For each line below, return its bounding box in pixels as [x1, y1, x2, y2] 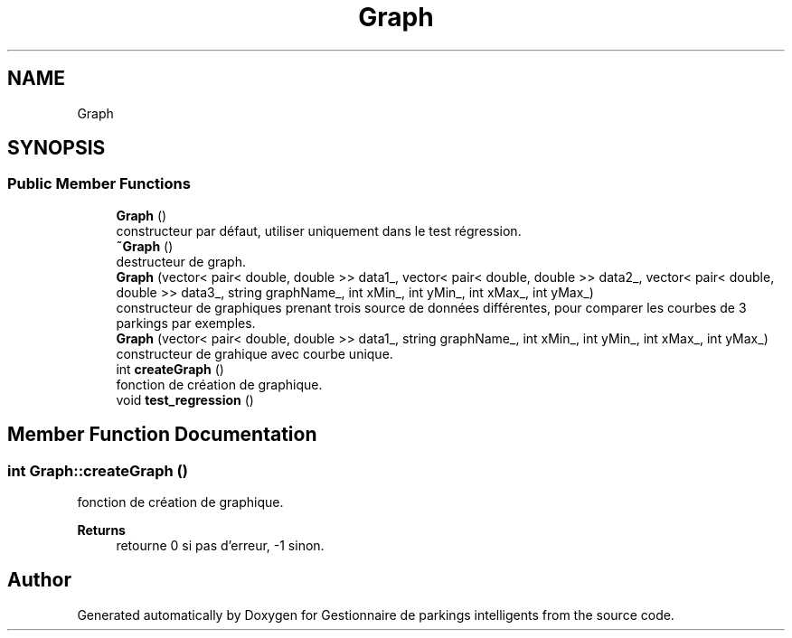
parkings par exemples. [116, 314, 256, 331]
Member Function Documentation [7, 423, 317, 446]
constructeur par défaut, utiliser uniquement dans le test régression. [116, 222, 522, 239]
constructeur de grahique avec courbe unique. [116, 345, 393, 361]
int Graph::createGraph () [7, 461, 188, 480]
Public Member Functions [7, 174, 191, 193]
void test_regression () [116, 391, 254, 408]
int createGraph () [116, 361, 224, 377]
